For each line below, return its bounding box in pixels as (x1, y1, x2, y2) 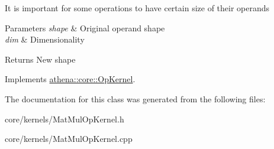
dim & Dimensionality (5, 33, 85, 46)
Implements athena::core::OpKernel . (5, 73, 136, 85)
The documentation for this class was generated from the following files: (5, 92, 266, 105)
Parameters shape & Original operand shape (5, 21, 165, 34)
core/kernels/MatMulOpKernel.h (5, 112, 124, 125)
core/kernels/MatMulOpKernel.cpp (5, 132, 133, 145)
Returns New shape (5, 53, 76, 65)
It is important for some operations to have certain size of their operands (5, 2, 270, 14)
